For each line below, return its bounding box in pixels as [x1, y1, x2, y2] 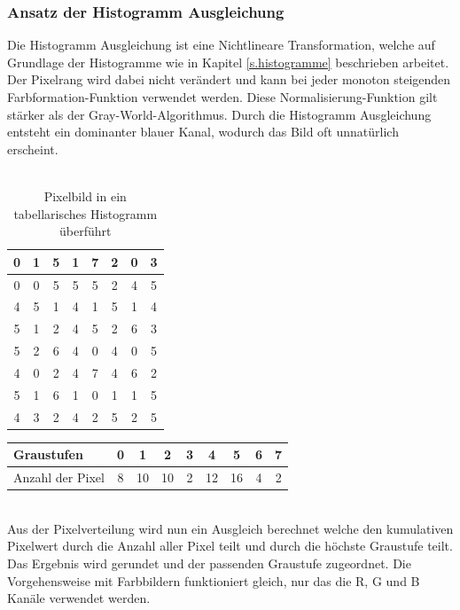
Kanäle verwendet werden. [7, 589, 151, 607]
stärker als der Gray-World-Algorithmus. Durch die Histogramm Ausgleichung [7, 105, 432, 123]
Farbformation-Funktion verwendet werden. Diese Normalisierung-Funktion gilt [7, 88, 438, 106]
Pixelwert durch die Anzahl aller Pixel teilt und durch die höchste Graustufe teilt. [7, 536, 453, 555]
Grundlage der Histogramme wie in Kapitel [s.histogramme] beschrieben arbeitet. [7, 52, 449, 71]
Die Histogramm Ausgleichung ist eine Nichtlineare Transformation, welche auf [7, 35, 435, 54]
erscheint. [7, 139, 58, 158]
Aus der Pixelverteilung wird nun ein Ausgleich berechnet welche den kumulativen [7, 519, 454, 537]
